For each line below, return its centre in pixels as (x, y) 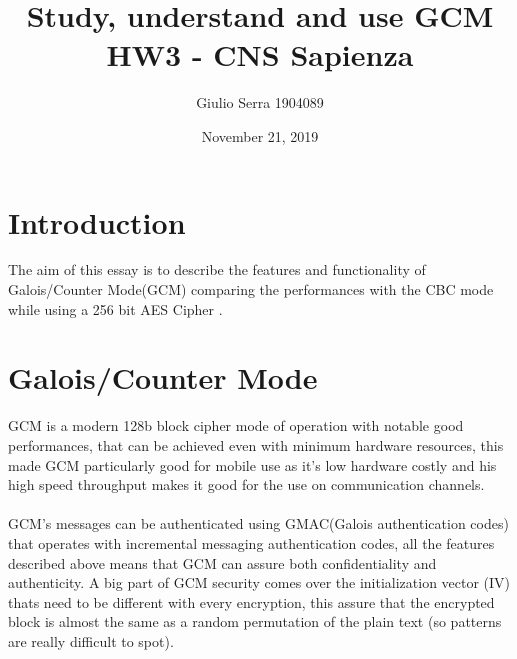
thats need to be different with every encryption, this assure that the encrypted (251, 601)
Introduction (97, 221)
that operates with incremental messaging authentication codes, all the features (251, 542)
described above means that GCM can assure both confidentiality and (222, 562)
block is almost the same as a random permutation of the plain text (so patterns (255, 621)
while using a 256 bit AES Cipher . (115, 308)
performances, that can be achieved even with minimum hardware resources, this (256, 444)
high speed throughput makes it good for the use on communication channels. (246, 484)
